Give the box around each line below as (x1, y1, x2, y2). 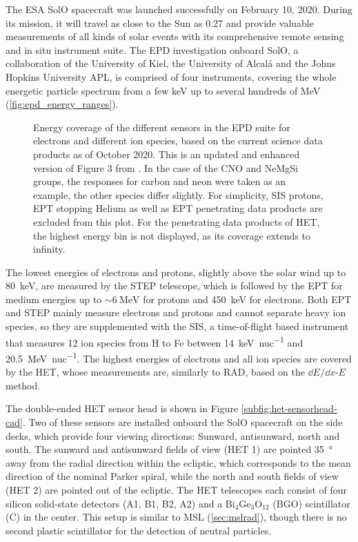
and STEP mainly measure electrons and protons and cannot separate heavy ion (6, 305, 346, 320)
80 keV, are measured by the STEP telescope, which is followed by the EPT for (6, 278, 343, 293)
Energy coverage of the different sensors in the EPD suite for (33, 119, 290, 134)
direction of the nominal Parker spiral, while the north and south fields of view (6, 469, 339, 483)
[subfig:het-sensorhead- (241, 401, 337, 416)
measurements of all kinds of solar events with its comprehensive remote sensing (6, 29, 344, 43)
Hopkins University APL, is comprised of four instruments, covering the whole (6, 69, 337, 84)
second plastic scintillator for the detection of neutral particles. (6, 523, 272, 537)
